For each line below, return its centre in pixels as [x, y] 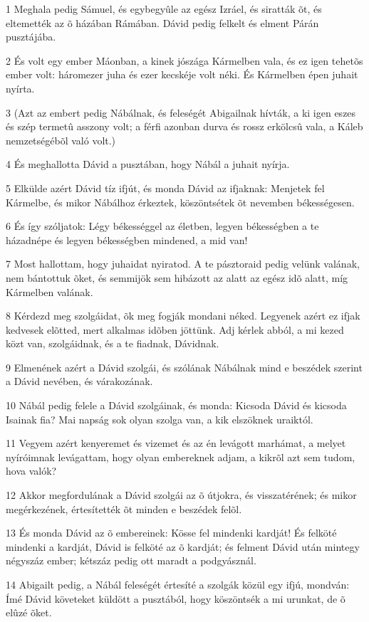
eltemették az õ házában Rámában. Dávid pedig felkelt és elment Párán [162, 22]
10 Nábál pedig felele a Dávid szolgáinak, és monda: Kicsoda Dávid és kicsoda [176, 405]
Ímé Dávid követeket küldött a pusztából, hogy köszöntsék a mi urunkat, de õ [176, 598]
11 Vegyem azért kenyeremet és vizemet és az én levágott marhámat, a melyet [176, 443]
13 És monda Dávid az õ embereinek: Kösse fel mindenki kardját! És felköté [171, 533]
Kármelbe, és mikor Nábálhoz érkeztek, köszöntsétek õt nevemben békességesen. [180, 202]
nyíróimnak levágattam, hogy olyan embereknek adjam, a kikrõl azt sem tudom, [181, 457]
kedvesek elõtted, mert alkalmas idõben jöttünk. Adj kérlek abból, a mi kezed [175, 329]
